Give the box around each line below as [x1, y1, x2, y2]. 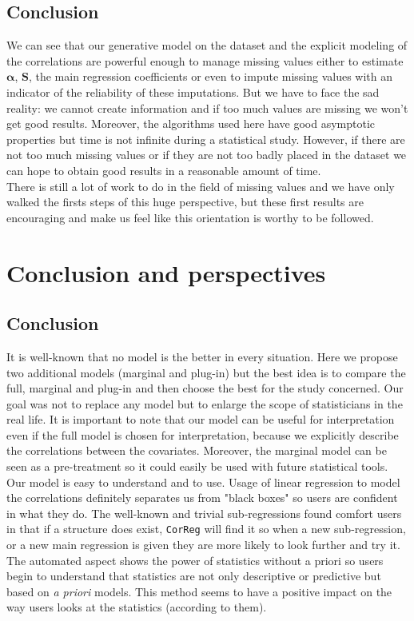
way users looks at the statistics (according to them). [6, 599, 267, 615]
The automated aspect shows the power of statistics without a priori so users [6, 551, 384, 568]
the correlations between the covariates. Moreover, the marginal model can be [6, 442, 387, 459]
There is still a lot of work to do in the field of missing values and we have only [6, 177, 395, 194]
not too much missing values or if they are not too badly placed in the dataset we [6, 146, 407, 163]
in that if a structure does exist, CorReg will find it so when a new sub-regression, [6, 520, 406, 537]
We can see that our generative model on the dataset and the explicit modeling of [6, 37, 408, 54]
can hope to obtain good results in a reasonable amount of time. [6, 161, 321, 178]
